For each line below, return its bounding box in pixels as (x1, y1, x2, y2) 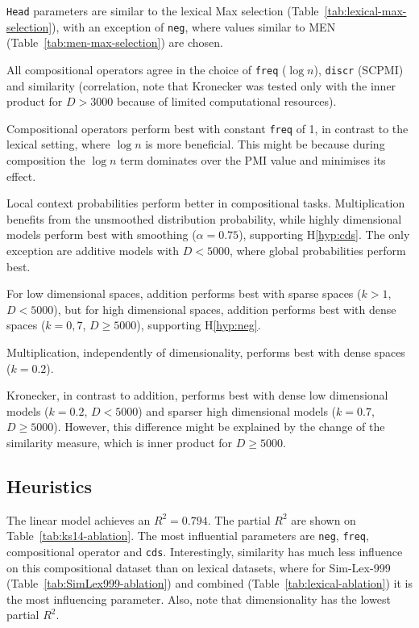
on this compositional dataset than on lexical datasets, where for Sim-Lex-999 (6, 559, 391, 576)
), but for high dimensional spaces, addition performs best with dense (53, 300, 396, 317)
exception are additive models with (6, 241, 180, 258)
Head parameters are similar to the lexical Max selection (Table (6, 2, 319, 19)
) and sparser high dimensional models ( (138, 402, 337, 419)
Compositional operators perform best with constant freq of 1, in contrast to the (6, 119, 409, 136)
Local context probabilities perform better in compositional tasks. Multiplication (6, 195, 405, 211)
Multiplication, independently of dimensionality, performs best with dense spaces (6, 343, 405, 360)
